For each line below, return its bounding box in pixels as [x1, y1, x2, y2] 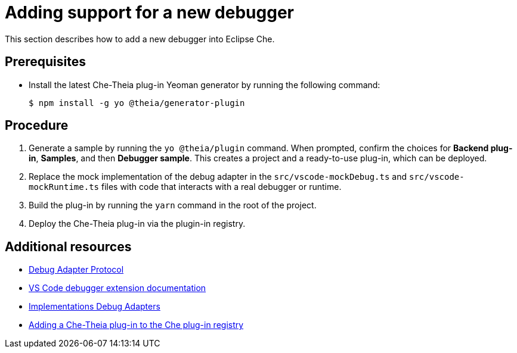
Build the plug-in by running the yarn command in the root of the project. [29, 200, 317, 211]
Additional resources [5, 239, 132, 254]
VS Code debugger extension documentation [29, 283, 206, 293]
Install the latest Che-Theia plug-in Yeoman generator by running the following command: [29, 79, 380, 90]
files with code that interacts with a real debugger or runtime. [101, 182, 342, 192]
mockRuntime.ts [29, 182, 100, 192]
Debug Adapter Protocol [29, 264, 124, 275]
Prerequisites [5, 54, 86, 70]
